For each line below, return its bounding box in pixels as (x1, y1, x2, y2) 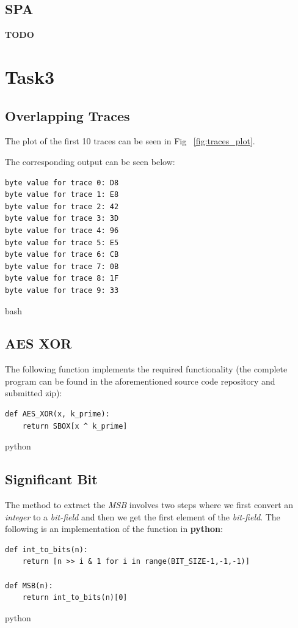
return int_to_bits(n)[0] (22, 593, 128, 602)
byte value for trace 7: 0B (5, 262, 119, 271)
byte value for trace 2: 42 (5, 202, 119, 211)
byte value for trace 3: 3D (5, 214, 119, 223)
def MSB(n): (5, 581, 53, 590)
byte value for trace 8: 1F (5, 274, 119, 283)
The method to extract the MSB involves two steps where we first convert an (5, 498, 294, 511)
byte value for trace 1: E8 (5, 190, 119, 199)
